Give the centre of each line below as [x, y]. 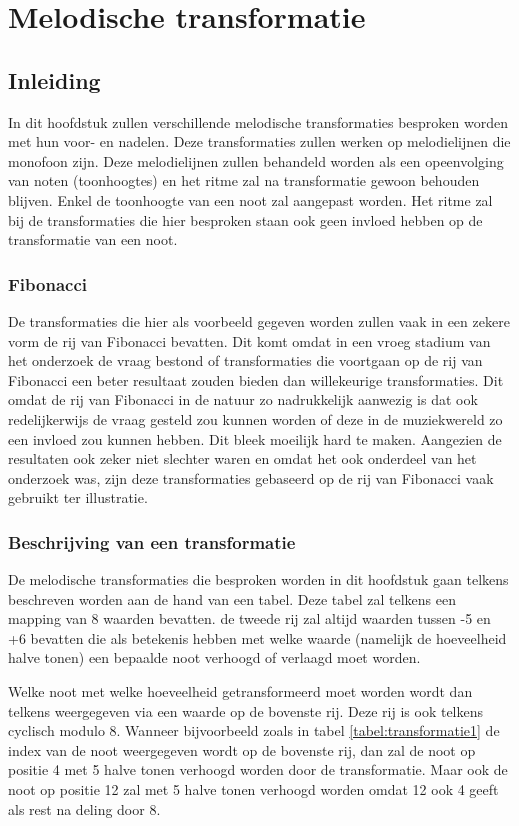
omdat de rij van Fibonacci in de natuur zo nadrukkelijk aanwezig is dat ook [243, 399]
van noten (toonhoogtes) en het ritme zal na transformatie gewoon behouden [244, 180]
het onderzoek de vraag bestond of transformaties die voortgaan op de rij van [245, 360]
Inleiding [54, 79]
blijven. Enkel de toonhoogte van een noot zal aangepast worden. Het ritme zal [250, 199]
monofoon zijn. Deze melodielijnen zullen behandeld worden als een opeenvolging [256, 160]
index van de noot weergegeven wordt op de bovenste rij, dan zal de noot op [242, 749]
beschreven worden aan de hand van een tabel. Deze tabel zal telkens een [232, 598]
